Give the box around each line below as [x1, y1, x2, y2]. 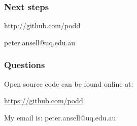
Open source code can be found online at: [4, 78, 133, 89]
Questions [4, 58, 45, 71]
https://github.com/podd [4, 95, 83, 106]
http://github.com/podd [4, 20, 81, 31]
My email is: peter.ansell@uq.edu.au [4, 112, 116, 122]
